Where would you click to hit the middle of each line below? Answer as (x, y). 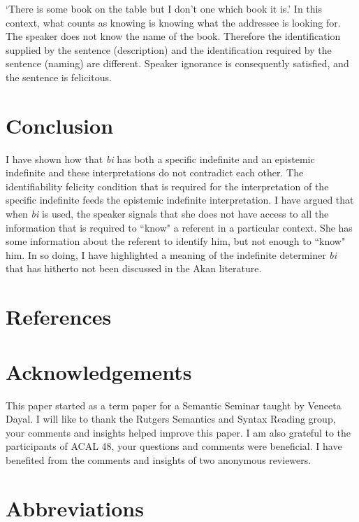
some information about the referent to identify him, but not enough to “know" (176, 241)
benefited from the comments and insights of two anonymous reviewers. (159, 459)
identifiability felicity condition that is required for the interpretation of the (167, 186)
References (59, 317)
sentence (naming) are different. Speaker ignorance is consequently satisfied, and (177, 63)
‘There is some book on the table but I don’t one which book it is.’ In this (164, 8)
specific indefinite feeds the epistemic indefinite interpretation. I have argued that (180, 200)
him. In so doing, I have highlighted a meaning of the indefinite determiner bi (171, 254)
